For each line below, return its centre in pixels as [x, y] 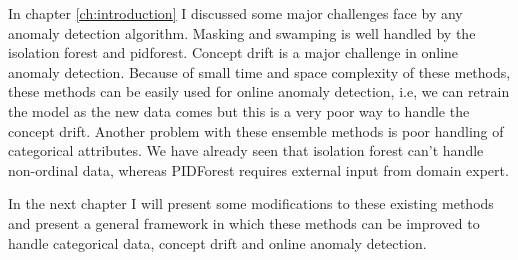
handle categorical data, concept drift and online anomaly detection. [217, 242]
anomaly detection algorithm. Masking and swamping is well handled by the [242, 32]
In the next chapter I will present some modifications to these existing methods [251, 203]
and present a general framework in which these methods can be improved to [244, 222]
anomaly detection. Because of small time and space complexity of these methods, [259, 71]
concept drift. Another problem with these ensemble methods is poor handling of [256, 130]
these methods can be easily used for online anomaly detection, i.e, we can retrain [259, 91]
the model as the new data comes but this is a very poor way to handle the [239, 110]
